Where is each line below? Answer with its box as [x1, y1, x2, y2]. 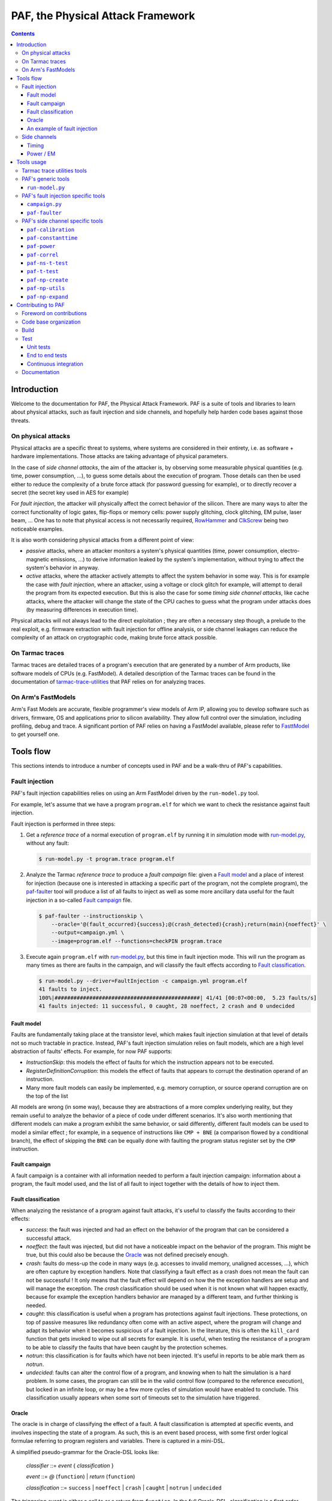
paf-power [27, 243, 56, 250]
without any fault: [26, 839, 69, 847]
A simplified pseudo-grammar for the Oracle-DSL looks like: [11, 1448, 159, 1455]
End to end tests [27, 352, 67, 359]
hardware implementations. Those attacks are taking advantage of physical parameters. [11, 453, 228, 460]
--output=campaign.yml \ [51, 929, 125, 936]
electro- [279, 547, 300, 555]
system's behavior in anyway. [26, 564, 99, 572]
